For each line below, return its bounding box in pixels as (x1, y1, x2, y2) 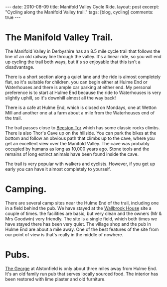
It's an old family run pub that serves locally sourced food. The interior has (5, 271, 159, 277)
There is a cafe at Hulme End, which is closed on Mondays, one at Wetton (5, 104, 157, 110)
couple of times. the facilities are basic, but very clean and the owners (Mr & (5, 210, 162, 216)
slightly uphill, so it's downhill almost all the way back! (5, 95, 116, 100)
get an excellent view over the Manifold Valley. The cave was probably (5, 140, 150, 146)
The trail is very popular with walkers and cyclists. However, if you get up (5, 161, 156, 167)
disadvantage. (5, 64, 35, 70)
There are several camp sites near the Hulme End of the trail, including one (5, 200, 159, 206)
